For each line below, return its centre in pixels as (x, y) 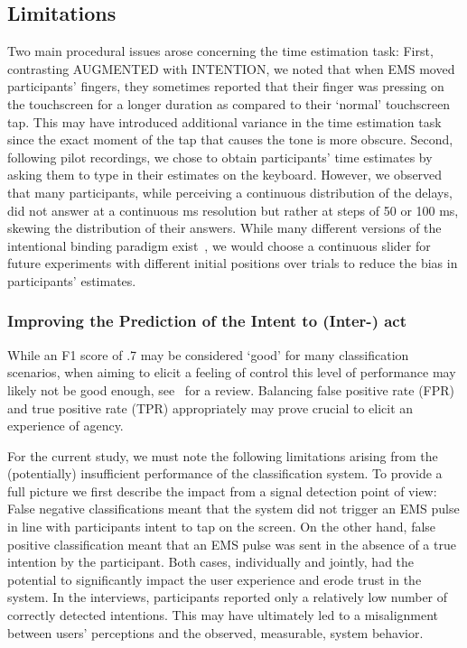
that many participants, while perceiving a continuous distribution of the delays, (230, 192)
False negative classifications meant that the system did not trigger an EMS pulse (233, 509)
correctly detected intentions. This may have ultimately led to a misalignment (223, 615)
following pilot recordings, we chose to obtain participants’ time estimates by (220, 157)
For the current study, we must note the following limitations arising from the (223, 455)
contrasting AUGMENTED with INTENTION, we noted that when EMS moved (231, 68)
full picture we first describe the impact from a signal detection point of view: (222, 491)
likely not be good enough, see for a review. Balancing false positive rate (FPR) (231, 389)
